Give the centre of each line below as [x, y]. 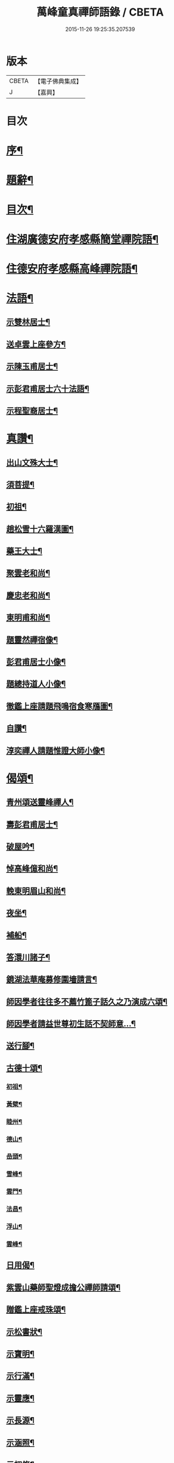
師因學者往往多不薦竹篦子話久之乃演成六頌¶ [87, 1001]
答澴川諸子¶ [28, 957]
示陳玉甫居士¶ [32, 367]
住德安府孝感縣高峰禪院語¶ [72, 269]
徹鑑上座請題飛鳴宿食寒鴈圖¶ [60, 706]
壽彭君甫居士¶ [32, 824]
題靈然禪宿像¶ [32, 640]
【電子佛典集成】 [58, 81]
